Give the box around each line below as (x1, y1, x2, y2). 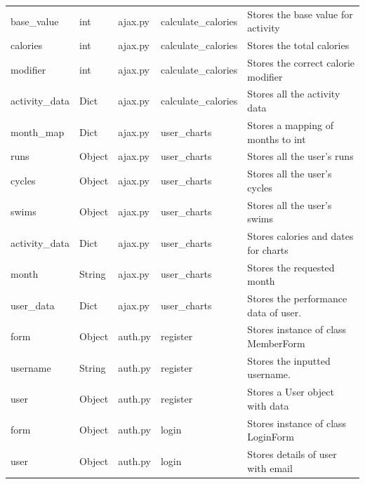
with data (247, 398, 289, 412)
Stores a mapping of (247, 117, 333, 132)
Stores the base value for (247, 6, 353, 21)
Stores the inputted (247, 353, 331, 368)
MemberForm (247, 335, 305, 350)
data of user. (247, 304, 302, 319)
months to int (247, 131, 306, 146)
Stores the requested (247, 260, 335, 274)
